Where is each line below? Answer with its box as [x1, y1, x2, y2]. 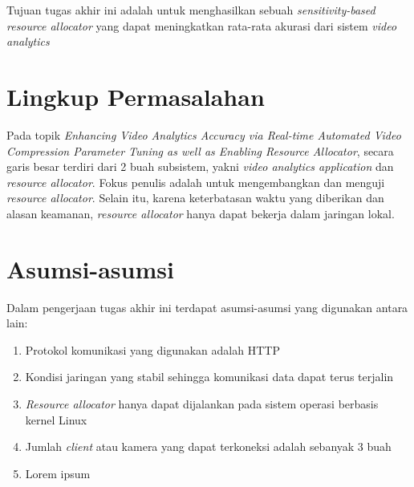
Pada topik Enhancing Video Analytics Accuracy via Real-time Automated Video [6, 126, 401, 143]
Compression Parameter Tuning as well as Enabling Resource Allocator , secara [6, 142, 394, 159]
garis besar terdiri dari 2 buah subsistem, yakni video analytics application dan [6, 158, 394, 175]
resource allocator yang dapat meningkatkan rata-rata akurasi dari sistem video [6, 17, 397, 34]
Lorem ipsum [25, 465, 91, 481]
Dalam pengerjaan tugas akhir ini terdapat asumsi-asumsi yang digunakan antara [6, 298, 408, 315]
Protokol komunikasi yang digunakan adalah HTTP [25, 341, 280, 358]
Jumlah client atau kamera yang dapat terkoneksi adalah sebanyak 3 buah [25, 438, 392, 455]
